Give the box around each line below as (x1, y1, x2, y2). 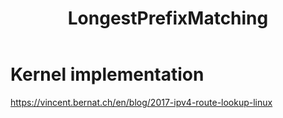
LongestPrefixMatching (67, 7, 269, 30)
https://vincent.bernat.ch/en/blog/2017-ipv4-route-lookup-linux (10, 96, 273, 108)
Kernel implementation (10, 63, 205, 86)
